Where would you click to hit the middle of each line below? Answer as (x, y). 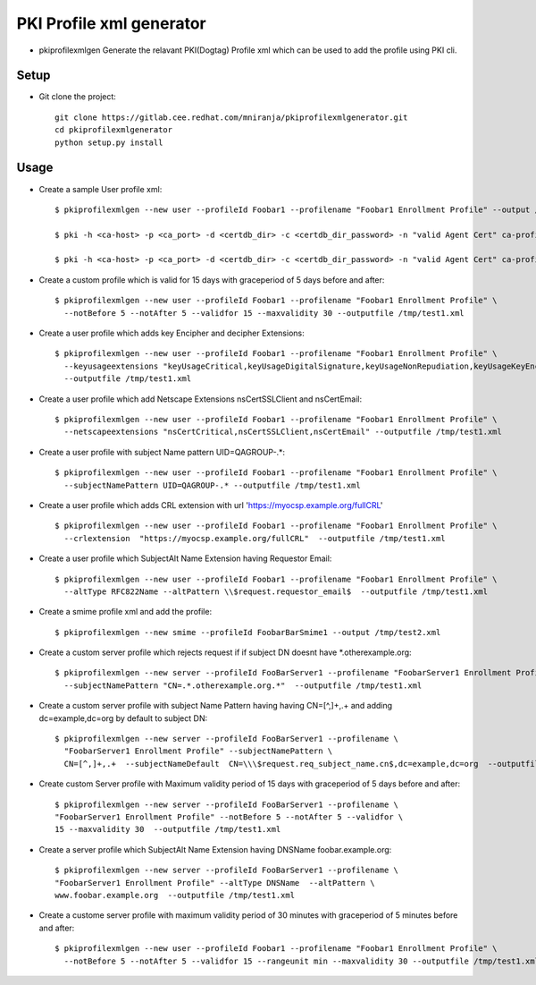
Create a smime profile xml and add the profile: (126, 612)
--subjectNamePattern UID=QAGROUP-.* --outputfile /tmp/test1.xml (212, 485)
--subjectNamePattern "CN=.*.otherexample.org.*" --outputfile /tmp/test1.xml (243, 685)
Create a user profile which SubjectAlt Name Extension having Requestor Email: (185, 558)
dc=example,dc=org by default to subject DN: (123, 718)
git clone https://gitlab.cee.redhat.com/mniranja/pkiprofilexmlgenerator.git (231, 117)
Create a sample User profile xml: (100, 189)
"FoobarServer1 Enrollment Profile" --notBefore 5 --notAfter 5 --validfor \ (229, 817)
